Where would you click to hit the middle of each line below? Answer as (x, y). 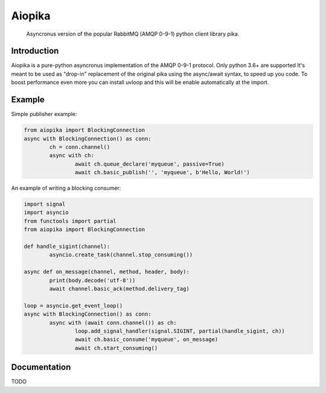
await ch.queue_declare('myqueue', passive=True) (149, 164)
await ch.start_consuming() (116, 348)
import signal (45, 204)
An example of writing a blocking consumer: (66, 188)
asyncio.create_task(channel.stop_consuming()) (121, 255)
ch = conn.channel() (80, 147)
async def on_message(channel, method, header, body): (107, 272)
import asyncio (46, 213)
